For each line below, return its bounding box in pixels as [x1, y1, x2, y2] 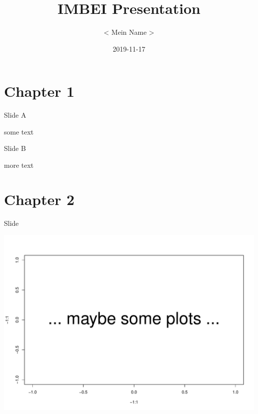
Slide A [4, 110, 26, 120]
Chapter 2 [4, 189, 75, 209]
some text [4, 126, 34, 137]
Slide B [4, 143, 26, 153]
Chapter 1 [4, 81, 75, 101]
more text [4, 160, 34, 170]
